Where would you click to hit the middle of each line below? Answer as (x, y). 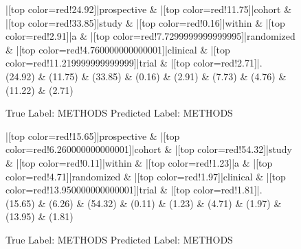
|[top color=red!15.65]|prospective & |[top (93, 135)
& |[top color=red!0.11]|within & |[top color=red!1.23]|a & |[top (139, 162)
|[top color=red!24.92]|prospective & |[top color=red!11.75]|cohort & (149, 9)
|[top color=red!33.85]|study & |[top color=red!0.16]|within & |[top (145, 22)
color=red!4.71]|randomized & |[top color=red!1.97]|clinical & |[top (146, 176)
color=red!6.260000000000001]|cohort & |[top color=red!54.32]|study (149, 149)
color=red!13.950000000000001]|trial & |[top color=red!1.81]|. (134, 190)
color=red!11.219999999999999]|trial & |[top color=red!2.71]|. (134, 63)
